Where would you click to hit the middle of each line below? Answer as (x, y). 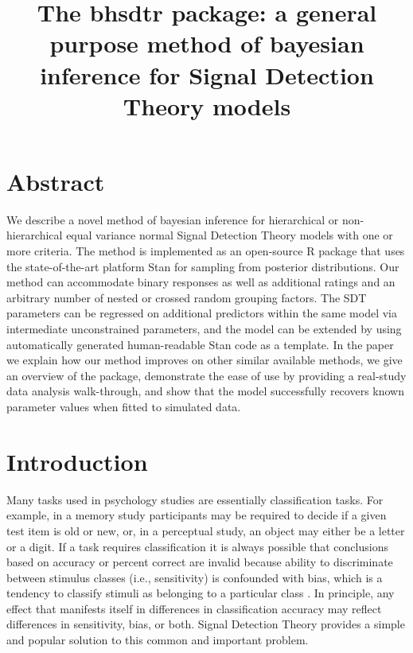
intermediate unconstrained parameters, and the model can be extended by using (204, 329)
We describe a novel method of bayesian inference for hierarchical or (173, 219)
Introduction (77, 461)
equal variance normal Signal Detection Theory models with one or (230, 235)
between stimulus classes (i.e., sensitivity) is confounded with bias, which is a (195, 577)
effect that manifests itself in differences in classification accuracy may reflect (194, 608)
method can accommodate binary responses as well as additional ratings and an (201, 282)
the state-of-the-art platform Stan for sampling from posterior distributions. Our (203, 266)
